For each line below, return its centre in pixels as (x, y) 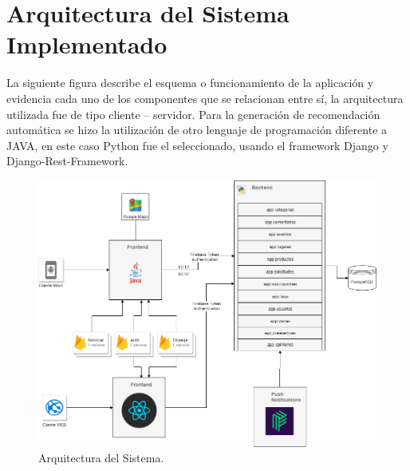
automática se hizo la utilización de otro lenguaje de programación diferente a (197, 130)
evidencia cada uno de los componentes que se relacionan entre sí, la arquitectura (205, 98)
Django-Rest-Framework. (67, 161)
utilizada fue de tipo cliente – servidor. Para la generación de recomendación (193, 114)
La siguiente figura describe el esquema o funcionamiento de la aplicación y (190, 83)
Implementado (87, 44)
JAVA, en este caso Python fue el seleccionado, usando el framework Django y (197, 145)
